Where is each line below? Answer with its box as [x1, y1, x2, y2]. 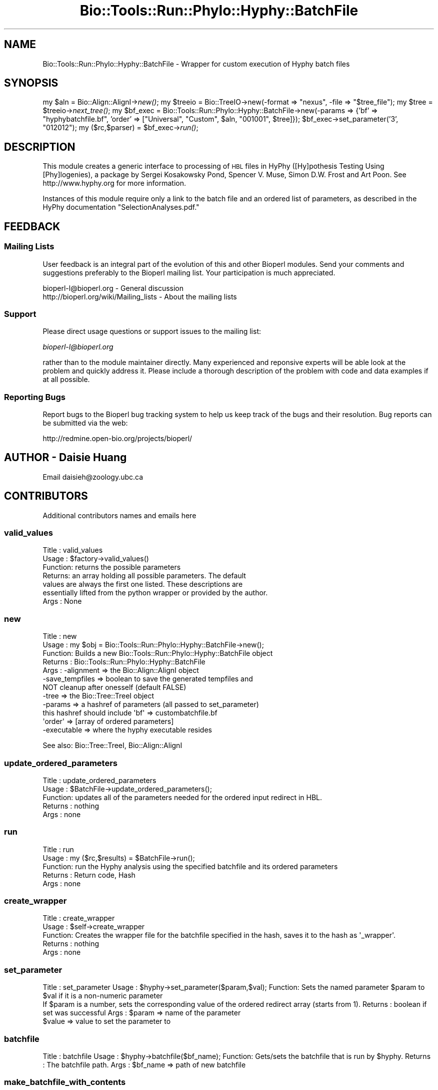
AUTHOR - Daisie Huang [4, 451, 127, 464]
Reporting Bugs [4, 392, 65, 402]
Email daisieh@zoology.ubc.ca [42, 472, 143, 481]
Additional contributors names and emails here [42, 511, 196, 520]
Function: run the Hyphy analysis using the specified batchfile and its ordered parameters [42, 862, 338, 871]
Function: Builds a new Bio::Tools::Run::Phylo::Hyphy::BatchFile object [42, 649, 273, 658]
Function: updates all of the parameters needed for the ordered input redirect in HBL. [42, 793, 322, 802]
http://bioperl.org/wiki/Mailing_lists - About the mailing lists [42, 292, 237, 301]
